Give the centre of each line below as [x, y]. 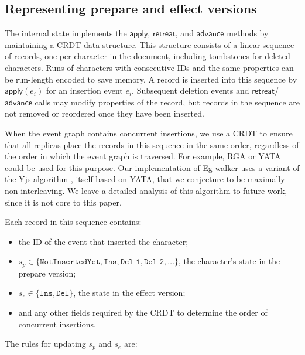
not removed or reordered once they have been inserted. [104, 113]
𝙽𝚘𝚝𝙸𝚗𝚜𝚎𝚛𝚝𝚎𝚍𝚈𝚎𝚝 [70, 262]
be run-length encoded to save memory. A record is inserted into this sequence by [151, 79]
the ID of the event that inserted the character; [103, 241]
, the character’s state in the [229, 261]
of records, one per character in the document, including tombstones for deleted [148, 56]
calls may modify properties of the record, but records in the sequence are [167, 102]
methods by [248, 33]
